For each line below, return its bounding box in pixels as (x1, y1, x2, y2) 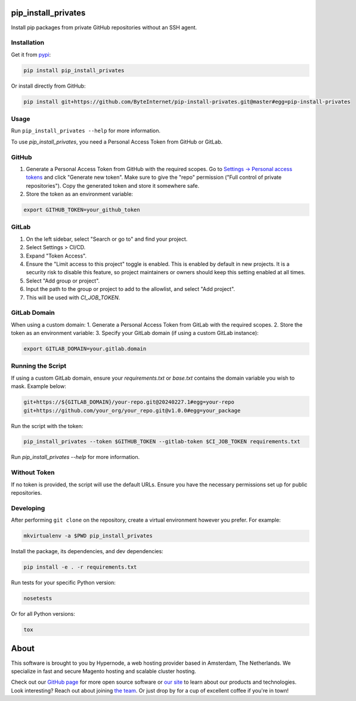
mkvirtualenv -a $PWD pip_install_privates (23, 532, 153, 539)
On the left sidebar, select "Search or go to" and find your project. (26, 235, 188, 243)
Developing (11, 504, 45, 512)
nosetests (23, 595, 52, 602)
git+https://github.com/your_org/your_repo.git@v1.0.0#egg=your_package (23, 407, 241, 414)
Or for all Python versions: (11, 610, 76, 618)
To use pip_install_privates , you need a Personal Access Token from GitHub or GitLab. (11, 138, 223, 145)
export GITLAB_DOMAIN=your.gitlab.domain (23, 346, 147, 352)
